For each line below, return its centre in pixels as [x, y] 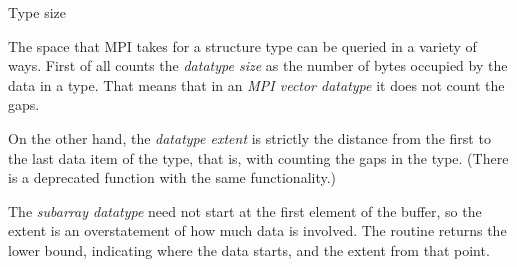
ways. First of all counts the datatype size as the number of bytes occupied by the [258, 65]
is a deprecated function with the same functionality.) [172, 177]
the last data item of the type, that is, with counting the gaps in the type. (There [258, 157]
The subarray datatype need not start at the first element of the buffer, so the [245, 210]
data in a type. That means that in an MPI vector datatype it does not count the [256, 84]
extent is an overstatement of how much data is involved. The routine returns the [257, 230]
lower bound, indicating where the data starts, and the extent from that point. [249, 249]
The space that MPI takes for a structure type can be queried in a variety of [242, 45]
